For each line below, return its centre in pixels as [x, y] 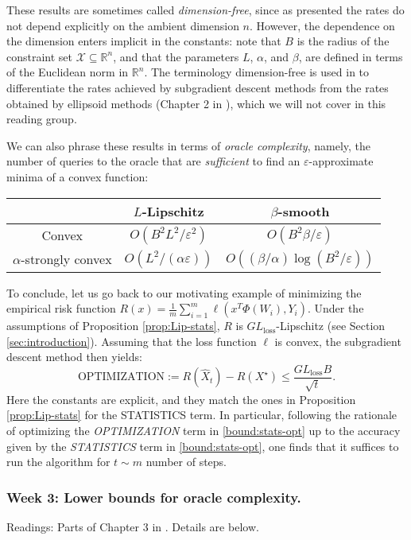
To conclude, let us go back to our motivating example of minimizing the [184, 292]
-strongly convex [66, 259]
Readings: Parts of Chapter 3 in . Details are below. [133, 526]
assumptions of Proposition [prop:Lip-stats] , [113, 326]
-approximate [341, 161]
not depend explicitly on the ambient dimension [123, 25]
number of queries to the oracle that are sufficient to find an [153, 161]
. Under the [335, 308]
